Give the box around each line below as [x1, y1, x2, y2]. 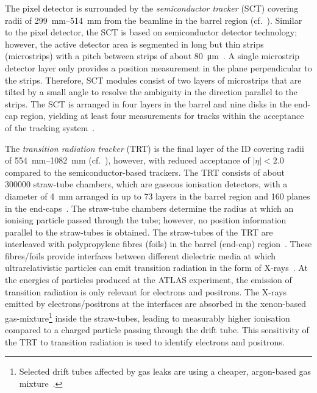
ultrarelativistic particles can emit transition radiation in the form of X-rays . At [5, 261, 308, 274]
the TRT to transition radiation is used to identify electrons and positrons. [5, 335, 285, 348]
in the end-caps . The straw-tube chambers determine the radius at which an [5, 201, 294, 214]
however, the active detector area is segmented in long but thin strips [5, 37, 264, 50]
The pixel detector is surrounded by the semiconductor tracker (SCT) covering [5, 2, 299, 14]
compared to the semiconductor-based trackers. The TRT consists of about [5, 165, 285, 178]
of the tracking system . [5, 121, 95, 134]
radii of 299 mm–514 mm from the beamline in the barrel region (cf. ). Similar [5, 13, 302, 26]
